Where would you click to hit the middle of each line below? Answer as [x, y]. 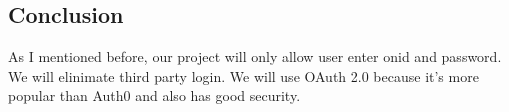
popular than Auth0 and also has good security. [154, 95]
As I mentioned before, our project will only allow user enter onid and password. [255, 56]
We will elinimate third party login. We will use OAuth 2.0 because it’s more [243, 75]
